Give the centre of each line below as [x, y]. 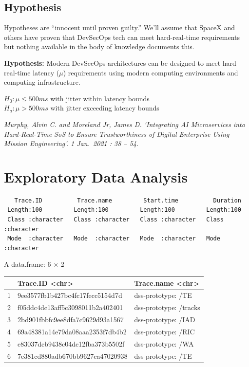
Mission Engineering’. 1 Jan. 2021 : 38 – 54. [71, 143]
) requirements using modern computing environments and [151, 72]
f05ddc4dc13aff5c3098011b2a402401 [70, 307]
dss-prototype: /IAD [165, 320]
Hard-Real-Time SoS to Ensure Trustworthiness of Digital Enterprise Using [117, 134]
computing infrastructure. [42, 82]
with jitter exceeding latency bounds [105, 108]
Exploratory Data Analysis [96, 176]
